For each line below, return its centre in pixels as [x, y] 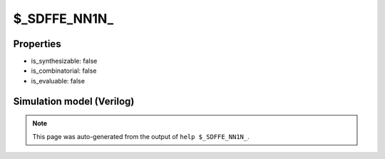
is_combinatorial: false [64, 71]
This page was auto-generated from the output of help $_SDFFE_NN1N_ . [141, 136]
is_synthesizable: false [64, 61]
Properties [37, 44]
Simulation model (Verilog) [74, 101]
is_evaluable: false [58, 81]
